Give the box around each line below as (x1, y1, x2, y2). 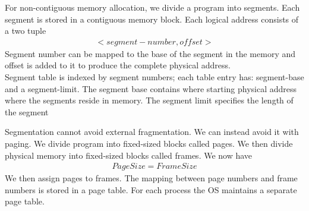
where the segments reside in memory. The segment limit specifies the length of (5, 94, 294, 106)
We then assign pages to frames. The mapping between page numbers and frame (5, 172, 298, 184)
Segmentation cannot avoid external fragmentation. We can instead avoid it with (5, 125, 299, 138)
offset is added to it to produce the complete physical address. (5, 59, 231, 71)
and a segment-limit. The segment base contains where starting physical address (5, 82, 297, 95)
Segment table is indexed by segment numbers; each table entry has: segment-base (5, 71, 304, 83)
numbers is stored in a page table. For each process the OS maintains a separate (5, 183, 297, 196)
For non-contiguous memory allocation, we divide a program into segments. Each (5, 1, 300, 13)
